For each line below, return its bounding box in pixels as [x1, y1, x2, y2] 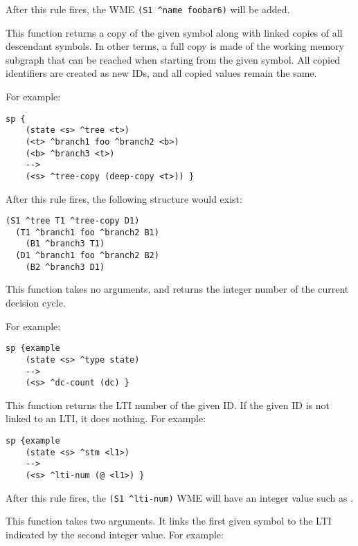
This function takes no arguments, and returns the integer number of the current [6, 282, 349, 296]
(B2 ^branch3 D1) [25, 262, 105, 272]
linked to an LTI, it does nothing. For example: [6, 411, 206, 426]
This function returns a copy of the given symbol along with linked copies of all [6, 25, 343, 39]
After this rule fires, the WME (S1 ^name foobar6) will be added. [6, 2, 290, 16]
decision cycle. [6, 295, 66, 310]
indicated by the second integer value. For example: [6, 527, 224, 541]
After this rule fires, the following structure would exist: [6, 191, 242, 206]
